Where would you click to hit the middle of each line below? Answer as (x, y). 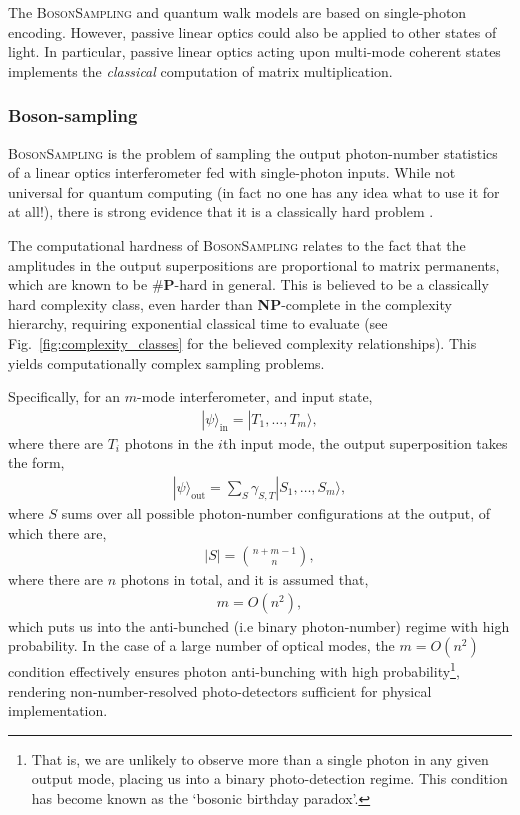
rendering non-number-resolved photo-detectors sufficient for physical (220, 690)
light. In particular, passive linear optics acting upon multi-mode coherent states (254, 51)
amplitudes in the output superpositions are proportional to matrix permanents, (254, 264)
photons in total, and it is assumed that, (244, 579)
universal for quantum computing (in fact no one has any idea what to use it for (254, 191)
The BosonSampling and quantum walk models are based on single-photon (237, 12)
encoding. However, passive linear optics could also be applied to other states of (252, 31)
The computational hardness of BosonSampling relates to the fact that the (237, 244)
